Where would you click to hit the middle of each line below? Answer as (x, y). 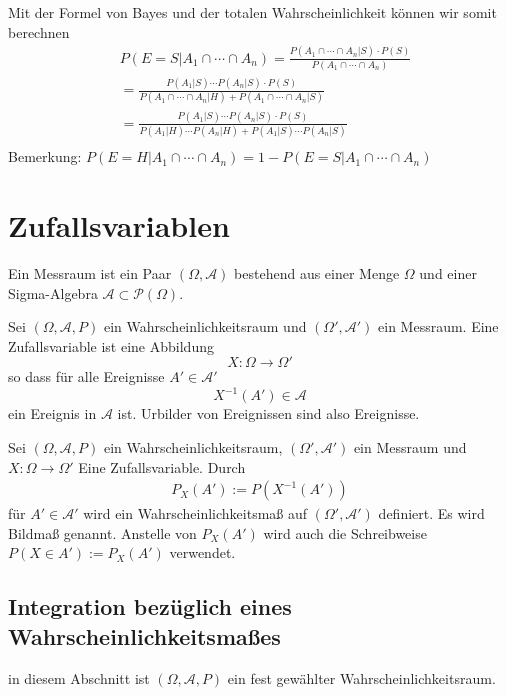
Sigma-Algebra (53, 292)
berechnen (39, 31)
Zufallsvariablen (119, 224)
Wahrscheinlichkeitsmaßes (144, 635)
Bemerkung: (45, 156)
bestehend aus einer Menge (317, 272)
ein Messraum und (410, 446)
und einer (448, 272)
